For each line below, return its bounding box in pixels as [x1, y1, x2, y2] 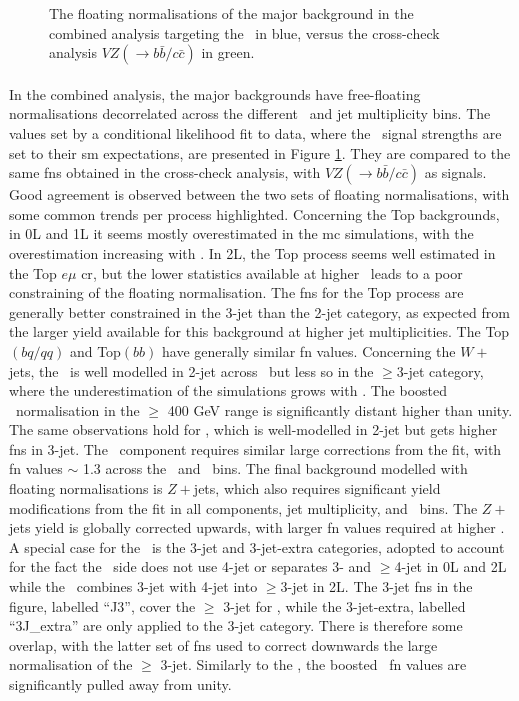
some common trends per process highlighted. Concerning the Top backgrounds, [9, 203, 500, 224]
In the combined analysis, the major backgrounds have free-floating [9, 83, 421, 104]
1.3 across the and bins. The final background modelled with [82, 458, 468, 479]
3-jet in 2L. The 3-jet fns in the [280, 576, 473, 597]
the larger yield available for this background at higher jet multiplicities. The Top [9, 321, 510, 342]
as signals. [424, 162, 487, 183]
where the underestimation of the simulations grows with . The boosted [9, 380, 447, 401]
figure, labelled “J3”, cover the [9, 595, 196, 616]
